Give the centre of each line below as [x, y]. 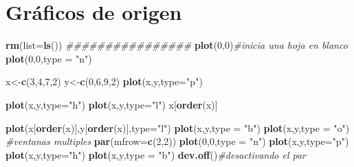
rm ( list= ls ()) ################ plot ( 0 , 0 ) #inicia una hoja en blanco [177, 45]
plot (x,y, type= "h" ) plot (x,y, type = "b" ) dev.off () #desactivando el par [156, 154]
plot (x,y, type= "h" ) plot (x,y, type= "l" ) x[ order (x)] [112, 104]
